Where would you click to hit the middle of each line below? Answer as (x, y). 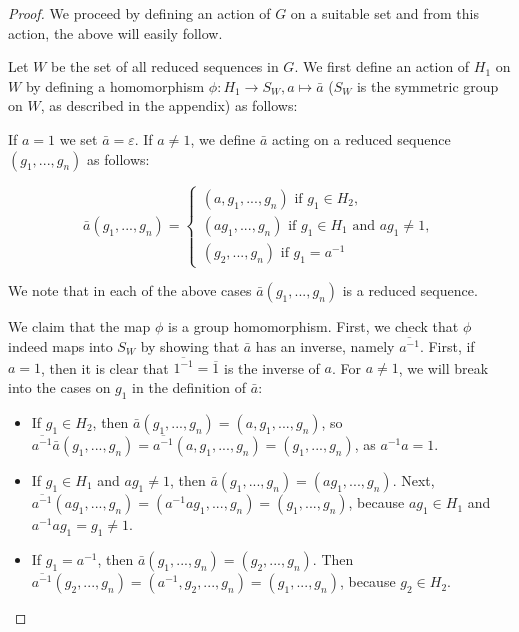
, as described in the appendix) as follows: (169, 105)
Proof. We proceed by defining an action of (139, 13)
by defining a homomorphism (115, 85)
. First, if (447, 346)
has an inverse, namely (325, 346)
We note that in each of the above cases (130, 290)
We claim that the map (79, 326)
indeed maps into (60, 346)
